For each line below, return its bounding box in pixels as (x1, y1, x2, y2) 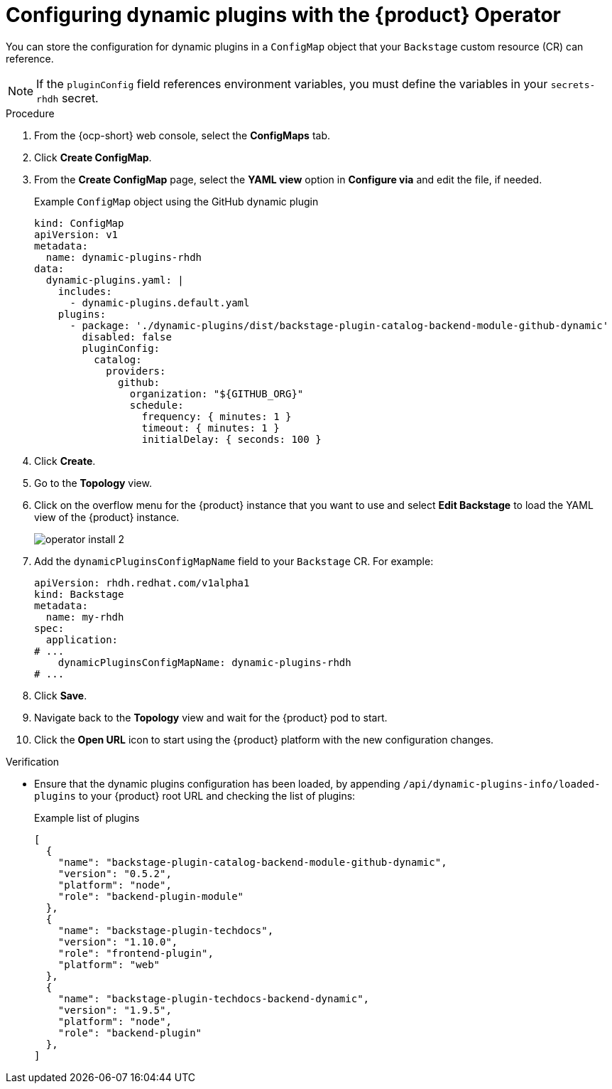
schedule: (129, 399, 184, 411)
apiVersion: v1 (34, 228, 119, 240)
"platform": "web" (58, 958, 160, 970)
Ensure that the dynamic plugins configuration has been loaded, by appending (34, 777, 400, 790)
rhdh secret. (36, 90, 99, 105)
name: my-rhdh (45, 611, 124, 623)
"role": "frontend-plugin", (58, 947, 214, 959)
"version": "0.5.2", (58, 867, 172, 879)
